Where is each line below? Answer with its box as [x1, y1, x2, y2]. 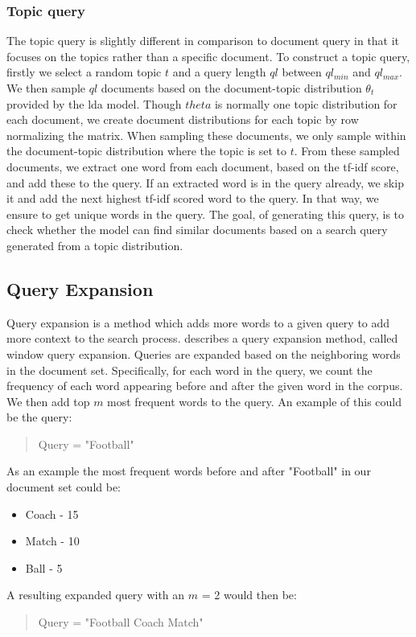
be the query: [6, 409, 72, 425]
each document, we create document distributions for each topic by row [6, 111, 359, 128]
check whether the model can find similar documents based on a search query [6, 221, 388, 238]
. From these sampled [294, 142, 400, 159]
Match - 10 [25, 532, 80, 549]
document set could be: [6, 479, 122, 495]
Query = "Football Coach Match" [38, 614, 204, 631]
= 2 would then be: [201, 586, 297, 603]
